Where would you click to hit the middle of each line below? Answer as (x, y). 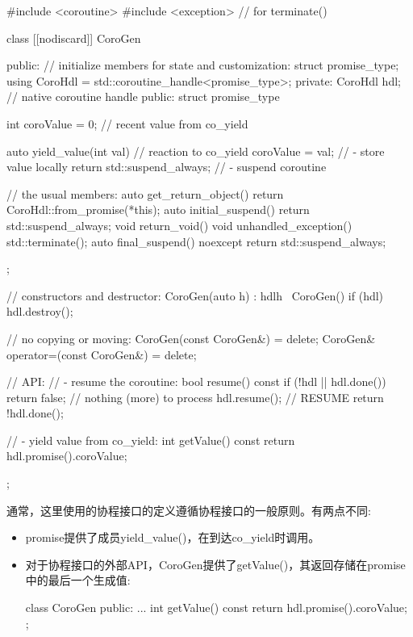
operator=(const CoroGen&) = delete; (102, 354)
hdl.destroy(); (40, 311)
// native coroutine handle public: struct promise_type (143, 96)
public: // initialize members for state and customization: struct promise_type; (203, 65)
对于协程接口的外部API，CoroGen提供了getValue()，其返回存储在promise (215, 564)
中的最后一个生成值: (78, 580)
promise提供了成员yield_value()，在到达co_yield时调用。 (173, 537)
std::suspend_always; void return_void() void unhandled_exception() (179, 225)
